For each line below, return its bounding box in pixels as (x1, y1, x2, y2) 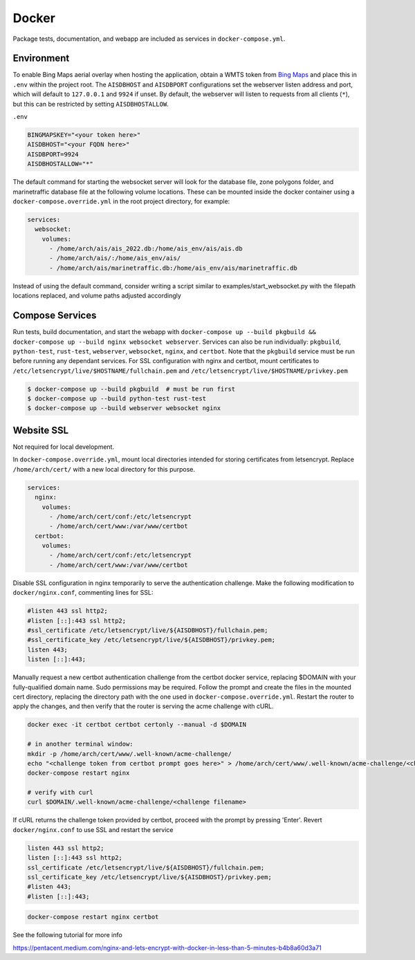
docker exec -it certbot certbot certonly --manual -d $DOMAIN (27, 721, 247, 729)
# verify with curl (27, 788, 93, 797)
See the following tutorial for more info (12, 931, 122, 939)
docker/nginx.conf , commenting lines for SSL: (12, 589, 154, 597)
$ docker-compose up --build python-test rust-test (27, 395, 207, 403)
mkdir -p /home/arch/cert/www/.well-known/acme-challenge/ (27, 750, 232, 757)
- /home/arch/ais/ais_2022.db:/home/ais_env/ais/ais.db (49, 245, 243, 252)
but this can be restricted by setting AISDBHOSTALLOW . (12, 100, 169, 108)
